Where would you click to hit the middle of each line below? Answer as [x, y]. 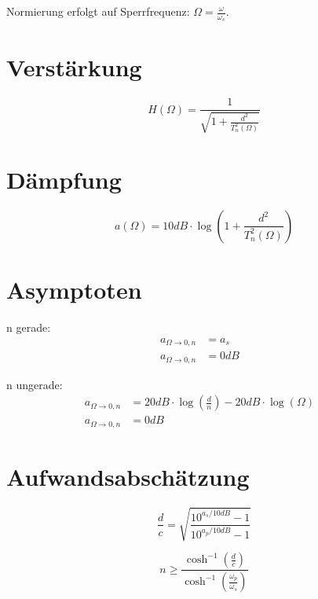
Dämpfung [64, 179]
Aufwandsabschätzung [128, 476]
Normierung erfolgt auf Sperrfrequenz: [98, 11]
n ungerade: [35, 384]
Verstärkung [74, 67]
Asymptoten [74, 290]
